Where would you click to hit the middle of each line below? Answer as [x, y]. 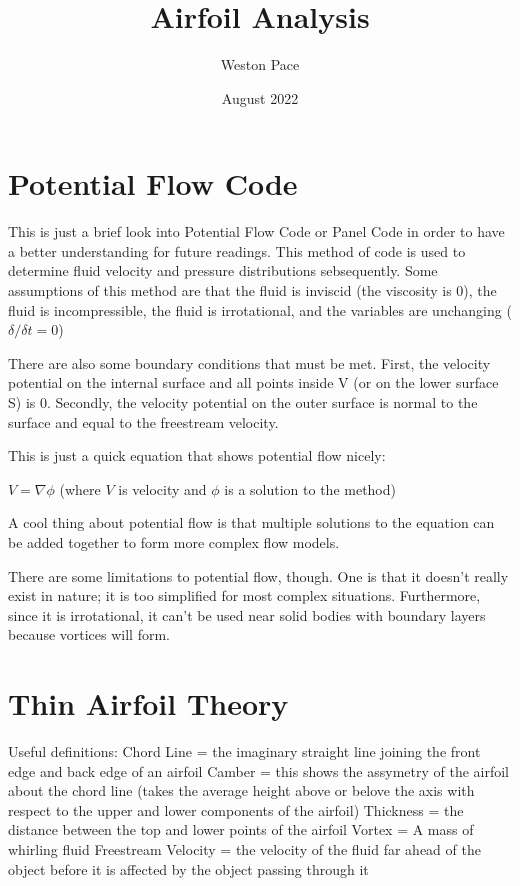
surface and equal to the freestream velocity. [143, 421]
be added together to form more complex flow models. [174, 541]
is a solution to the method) [310, 488]
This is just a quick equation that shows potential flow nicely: [197, 455]
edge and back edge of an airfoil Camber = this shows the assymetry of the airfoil [259, 770]
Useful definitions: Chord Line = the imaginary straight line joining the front [244, 751]
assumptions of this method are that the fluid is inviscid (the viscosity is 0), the [252, 290]
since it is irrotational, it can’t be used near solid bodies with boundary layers [247, 614]
